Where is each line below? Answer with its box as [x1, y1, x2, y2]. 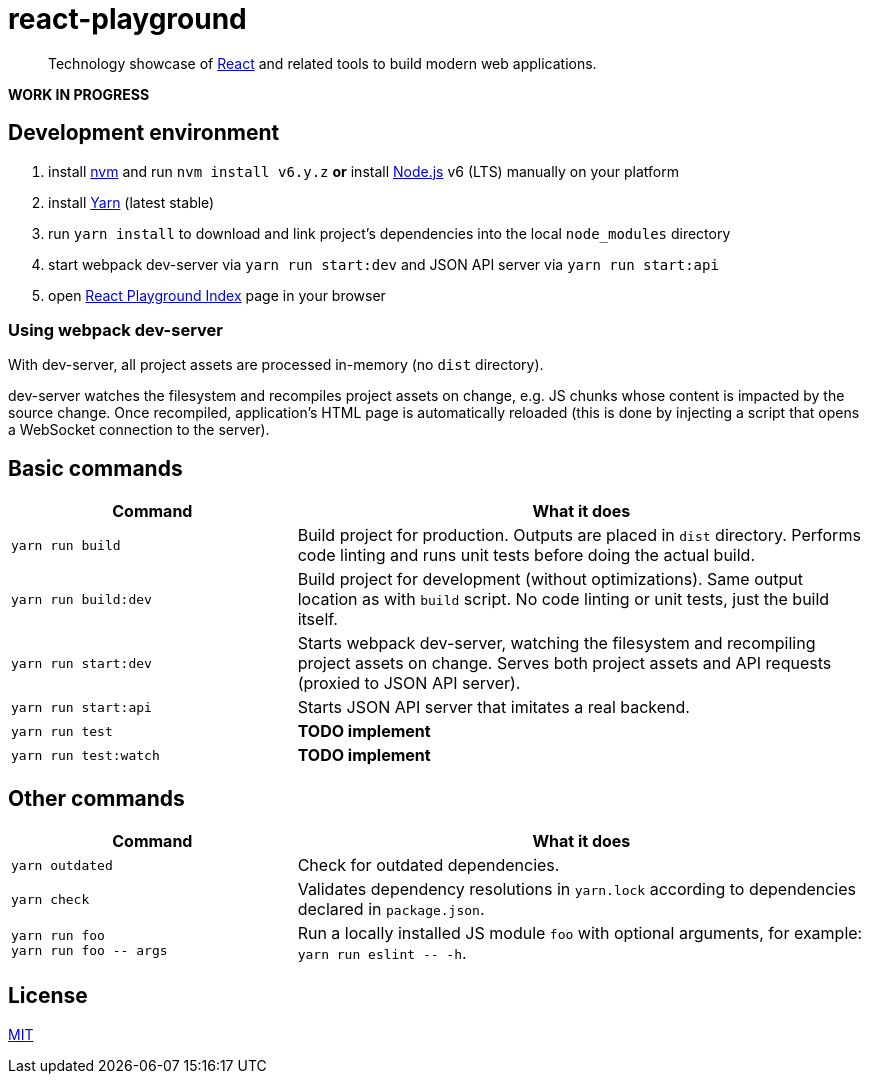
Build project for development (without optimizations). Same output [297, 569, 803, 590]
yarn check [11, 891, 90, 907]
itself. [297, 609, 338, 630]
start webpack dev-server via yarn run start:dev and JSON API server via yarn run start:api [48, 255, 719, 273]
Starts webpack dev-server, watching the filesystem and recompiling [297, 633, 816, 654]
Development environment [8, 120, 280, 146]
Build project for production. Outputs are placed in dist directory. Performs [297, 525, 861, 546]
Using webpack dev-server [8, 319, 223, 340]
